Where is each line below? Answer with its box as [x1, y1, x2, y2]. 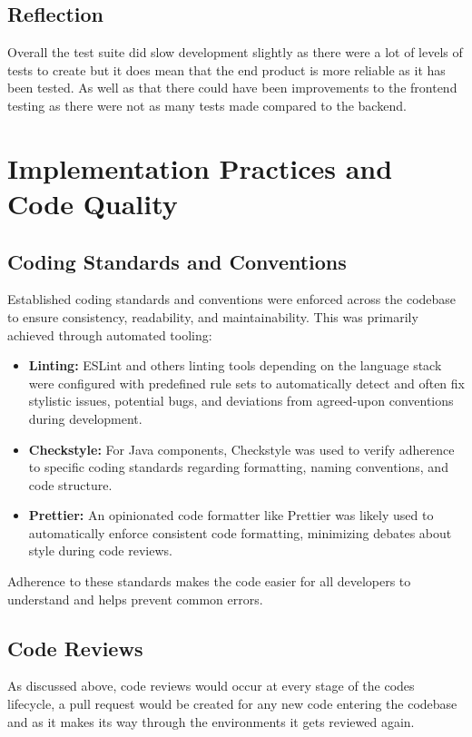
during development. [28, 408, 143, 427]
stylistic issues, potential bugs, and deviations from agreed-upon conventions [28, 391, 454, 410]
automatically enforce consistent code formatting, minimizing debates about [28, 523, 452, 542]
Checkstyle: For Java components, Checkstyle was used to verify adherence [28, 439, 455, 458]
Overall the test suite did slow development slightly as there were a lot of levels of [7, 43, 463, 62]
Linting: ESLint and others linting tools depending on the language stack [28, 356, 442, 375]
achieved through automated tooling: [7, 325, 212, 344]
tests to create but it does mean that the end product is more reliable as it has [7, 60, 446, 79]
